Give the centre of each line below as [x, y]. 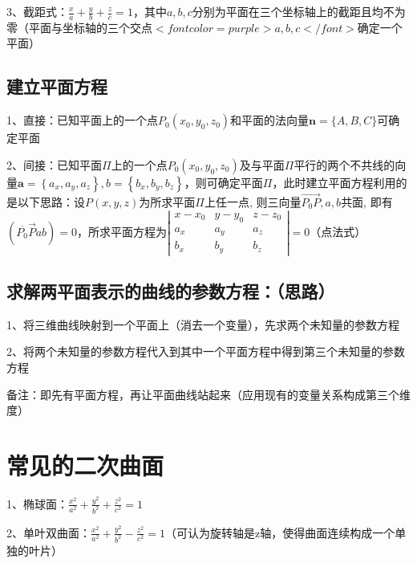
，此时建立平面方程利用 [334, 182]
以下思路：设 [51, 202]
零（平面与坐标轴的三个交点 [79, 27]
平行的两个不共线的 [344, 164]
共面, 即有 [367, 202]
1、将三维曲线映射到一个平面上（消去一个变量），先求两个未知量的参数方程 [203, 324]
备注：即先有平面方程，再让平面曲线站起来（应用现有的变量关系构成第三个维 [208, 394]
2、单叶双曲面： [49, 532]
